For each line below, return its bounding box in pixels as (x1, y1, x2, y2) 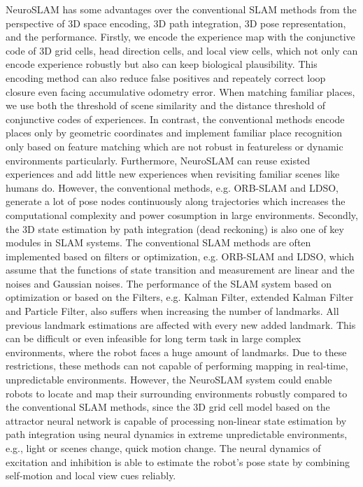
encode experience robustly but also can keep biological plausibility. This (6, 57, 318, 71)
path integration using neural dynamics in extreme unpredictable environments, (6, 427, 348, 442)
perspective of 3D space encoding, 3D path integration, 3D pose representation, (6, 15, 346, 30)
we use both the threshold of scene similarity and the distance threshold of (6, 98, 326, 113)
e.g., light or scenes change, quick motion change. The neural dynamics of (6, 441, 321, 455)
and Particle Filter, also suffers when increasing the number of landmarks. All (6, 304, 339, 318)
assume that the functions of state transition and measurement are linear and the (6, 262, 355, 277)
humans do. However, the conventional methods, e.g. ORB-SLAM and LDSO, (6, 180, 339, 195)
